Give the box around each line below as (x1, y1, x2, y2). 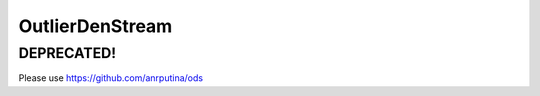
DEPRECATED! (18, 44, 117, 62)
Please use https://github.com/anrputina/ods (18, 72, 204, 84)
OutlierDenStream (18, 15, 173, 37)
